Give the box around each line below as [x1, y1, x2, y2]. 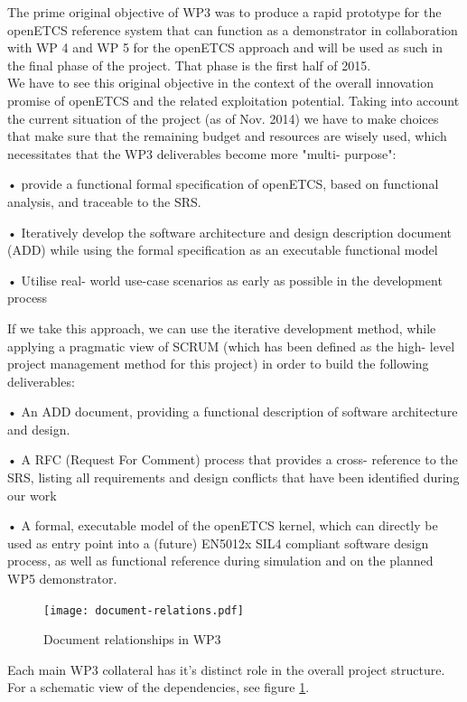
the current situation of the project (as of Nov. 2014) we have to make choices [7, 108, 439, 127]
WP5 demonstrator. [7, 569, 117, 588]
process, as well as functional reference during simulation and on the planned [7, 551, 434, 570]
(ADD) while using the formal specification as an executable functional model [7, 240, 438, 259]
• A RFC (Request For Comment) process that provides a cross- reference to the [7, 450, 458, 469]
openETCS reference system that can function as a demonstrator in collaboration [7, 20, 458, 39]
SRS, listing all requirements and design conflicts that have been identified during [7, 468, 460, 487]
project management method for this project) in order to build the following [7, 354, 429, 373]
